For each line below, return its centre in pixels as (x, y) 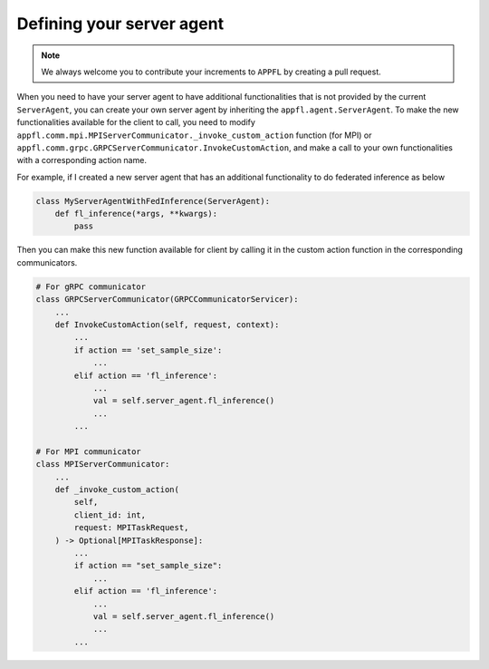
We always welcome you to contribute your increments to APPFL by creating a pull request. (211, 72)
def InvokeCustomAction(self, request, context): (167, 325)
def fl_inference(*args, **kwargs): (136, 214)
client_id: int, (110, 515)
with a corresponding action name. (81, 160)
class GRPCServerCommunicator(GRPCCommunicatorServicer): (167, 300)
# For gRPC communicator (91, 286)
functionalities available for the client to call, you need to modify (136, 122)
